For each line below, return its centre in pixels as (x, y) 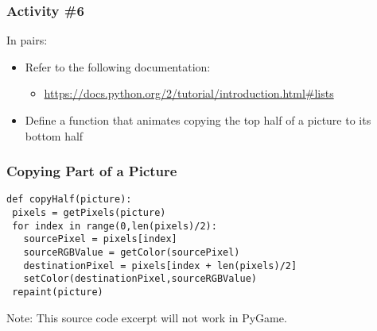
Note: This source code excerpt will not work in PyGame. (147, 317)
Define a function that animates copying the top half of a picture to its (198, 120)
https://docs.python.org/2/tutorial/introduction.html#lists (189, 93)
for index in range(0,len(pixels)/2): (115, 226)
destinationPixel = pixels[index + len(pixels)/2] (160, 266)
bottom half (54, 135)
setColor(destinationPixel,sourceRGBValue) (140, 279)
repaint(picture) (58, 292)
